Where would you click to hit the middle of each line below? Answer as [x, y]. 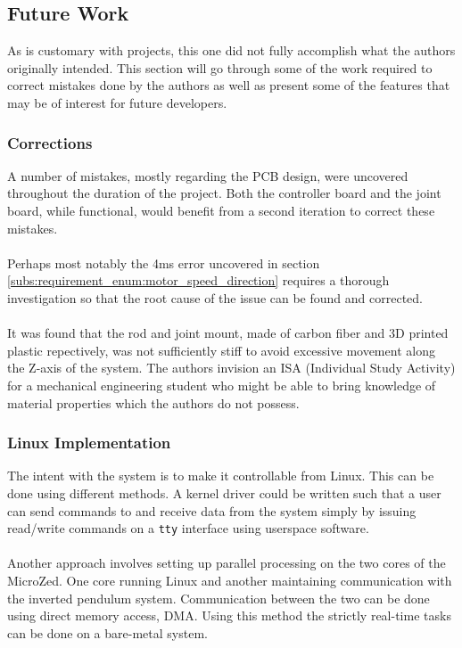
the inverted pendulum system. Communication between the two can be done [219, 598]
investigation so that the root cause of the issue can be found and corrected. [215, 297]
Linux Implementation [89, 443]
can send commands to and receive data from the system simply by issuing [212, 510]
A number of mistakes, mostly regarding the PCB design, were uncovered [208, 175]
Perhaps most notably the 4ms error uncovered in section [164, 262]
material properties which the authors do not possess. [153, 402]
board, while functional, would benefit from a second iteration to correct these [221, 210]
